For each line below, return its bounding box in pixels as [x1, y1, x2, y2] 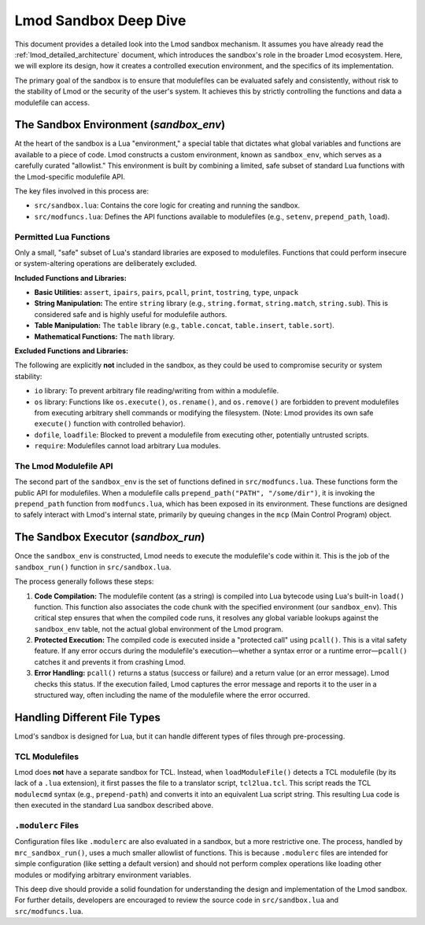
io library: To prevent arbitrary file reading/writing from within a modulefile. [34, 386, 279, 396]
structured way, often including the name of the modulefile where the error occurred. [34, 691, 310, 700]
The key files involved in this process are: [14, 186, 150, 196]
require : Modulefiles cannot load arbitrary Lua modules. [34, 441, 221, 451]
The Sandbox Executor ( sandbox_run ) [14, 531, 205, 544]
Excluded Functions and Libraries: [14, 346, 129, 356]
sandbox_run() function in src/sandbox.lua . [14, 562, 172, 572]
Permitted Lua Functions [14, 231, 110, 242]
